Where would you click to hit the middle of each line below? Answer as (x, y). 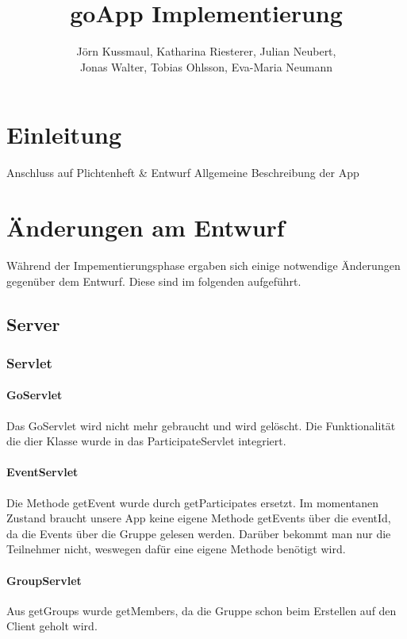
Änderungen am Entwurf (146, 227)
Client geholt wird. (52, 626)
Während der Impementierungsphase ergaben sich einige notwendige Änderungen (203, 265)
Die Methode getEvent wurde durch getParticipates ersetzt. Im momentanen (193, 502)
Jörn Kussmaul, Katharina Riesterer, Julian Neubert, (206, 51)
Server (33, 323)
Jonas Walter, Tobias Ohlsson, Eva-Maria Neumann (206, 66)
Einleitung (64, 135)
